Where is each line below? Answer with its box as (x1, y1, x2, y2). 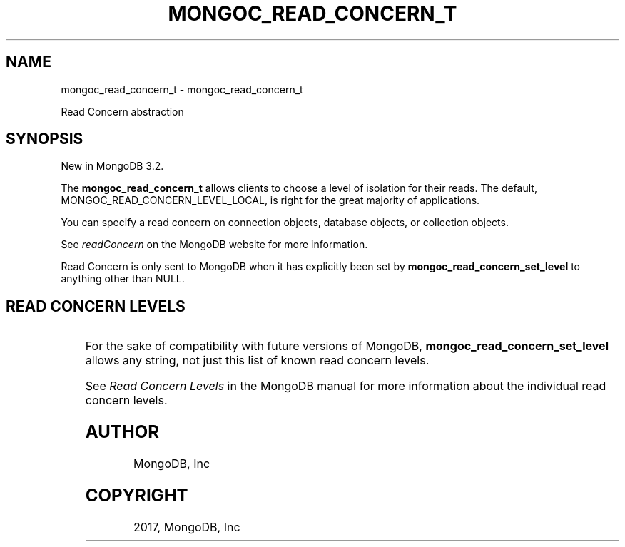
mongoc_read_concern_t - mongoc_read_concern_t (61, 83, 303, 96)
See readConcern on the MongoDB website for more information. (61, 238, 368, 251)
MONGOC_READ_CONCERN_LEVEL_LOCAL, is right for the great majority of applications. (61, 194, 480, 207)
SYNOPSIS (6, 130, 83, 148)
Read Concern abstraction (61, 105, 184, 118)
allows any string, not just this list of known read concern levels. (85, 353, 430, 368)
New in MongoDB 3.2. (61, 160, 164, 173)
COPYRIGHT (85, 485, 188, 506)
